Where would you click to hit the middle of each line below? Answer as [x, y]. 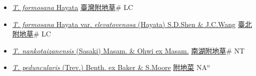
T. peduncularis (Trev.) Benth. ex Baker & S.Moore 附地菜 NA [109, 67]
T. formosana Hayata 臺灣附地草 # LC [73, 7]
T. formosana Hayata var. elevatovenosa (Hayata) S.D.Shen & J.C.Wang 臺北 [132, 24]
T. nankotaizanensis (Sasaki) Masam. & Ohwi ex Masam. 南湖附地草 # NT [128, 50]
